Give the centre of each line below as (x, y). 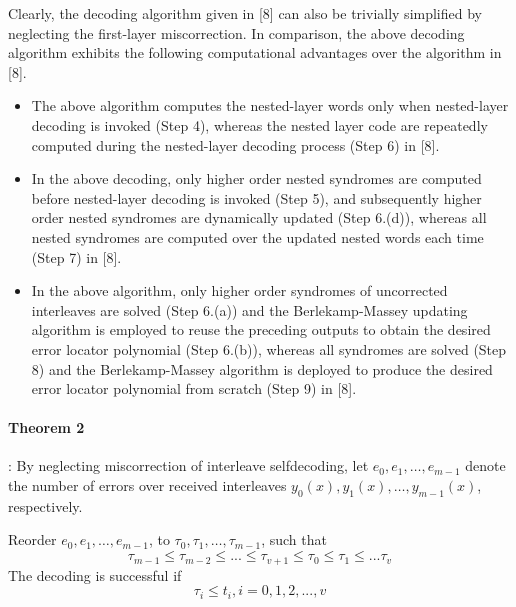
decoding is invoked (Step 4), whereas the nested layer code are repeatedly (259, 124)
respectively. (45, 505)
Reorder (32, 539)
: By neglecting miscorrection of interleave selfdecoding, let (188, 465)
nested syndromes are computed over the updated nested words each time (257, 236)
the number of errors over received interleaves (147, 485)
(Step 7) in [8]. (76, 256)
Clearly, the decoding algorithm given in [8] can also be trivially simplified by (245, 13)
